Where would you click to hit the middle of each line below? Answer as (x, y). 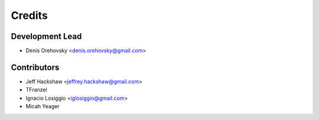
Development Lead (46, 36)
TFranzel (36, 90)
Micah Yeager (43, 106)
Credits (30, 15)
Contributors (35, 67)
